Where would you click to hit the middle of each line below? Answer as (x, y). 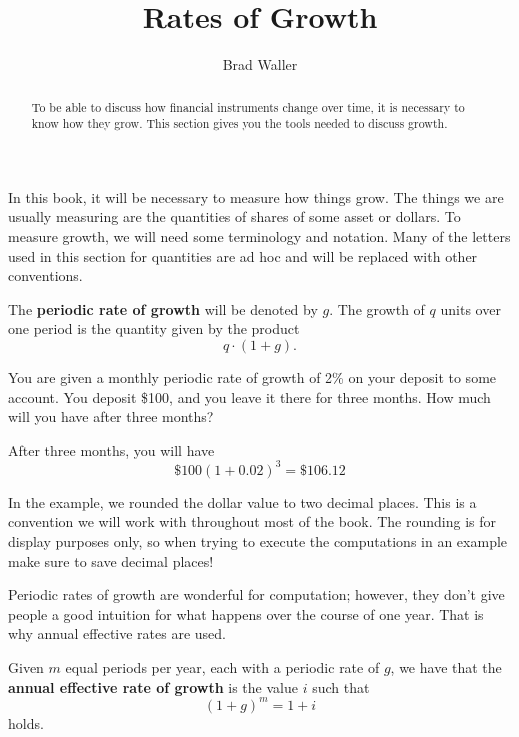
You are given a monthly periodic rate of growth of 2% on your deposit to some (252, 376)
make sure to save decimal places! (111, 560)
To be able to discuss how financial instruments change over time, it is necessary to (248, 106)
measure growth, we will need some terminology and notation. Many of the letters (259, 236)
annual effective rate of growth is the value (153, 686)
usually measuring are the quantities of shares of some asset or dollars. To (234, 216)
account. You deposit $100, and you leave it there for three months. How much (249, 396)
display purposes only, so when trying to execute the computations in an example (258, 541)
